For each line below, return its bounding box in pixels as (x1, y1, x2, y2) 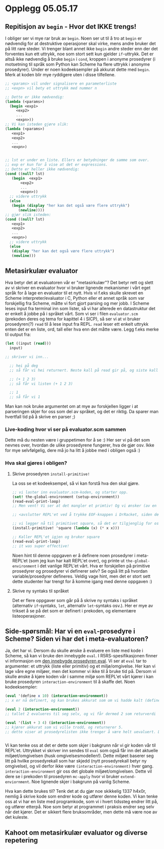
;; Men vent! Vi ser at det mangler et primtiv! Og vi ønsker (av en (12, 503, 157, 509)
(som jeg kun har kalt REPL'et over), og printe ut (28, 558, 125, 563)
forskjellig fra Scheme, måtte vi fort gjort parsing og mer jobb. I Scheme (5, 300, 150, 306)
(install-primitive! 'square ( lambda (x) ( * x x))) (12, 526, 120, 531)
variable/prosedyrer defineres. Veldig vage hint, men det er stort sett (12, 573, 151, 579)
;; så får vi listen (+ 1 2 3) (9, 381, 73, 386)
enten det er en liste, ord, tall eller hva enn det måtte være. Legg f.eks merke (5, 326, 159, 333)
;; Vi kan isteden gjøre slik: (5, 122, 69, 127)
